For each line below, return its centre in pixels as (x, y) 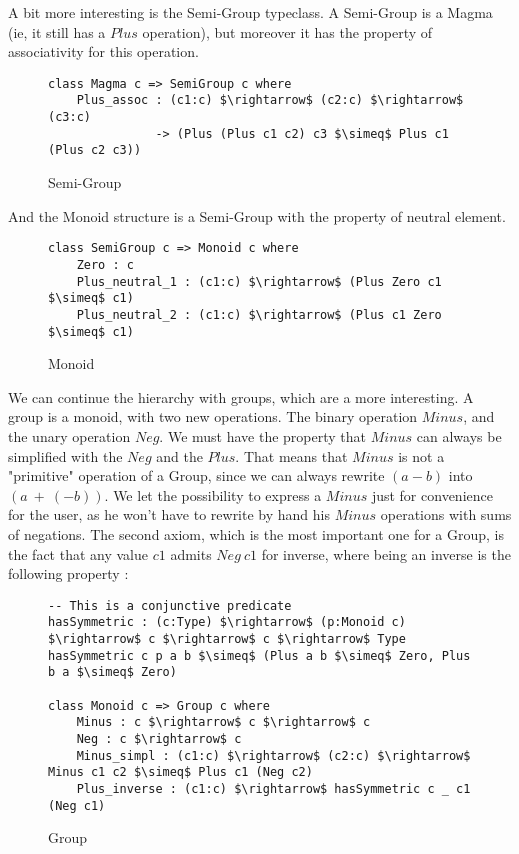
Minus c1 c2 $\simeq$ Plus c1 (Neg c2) (180, 772)
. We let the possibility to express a (213, 494)
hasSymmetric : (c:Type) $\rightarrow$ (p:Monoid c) (227, 622)
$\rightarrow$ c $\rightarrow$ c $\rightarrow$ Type (227, 639)
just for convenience (432, 494)
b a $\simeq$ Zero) (112, 672)
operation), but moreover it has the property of (287, 31)
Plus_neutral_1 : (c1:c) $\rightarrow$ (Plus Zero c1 (259, 281)
